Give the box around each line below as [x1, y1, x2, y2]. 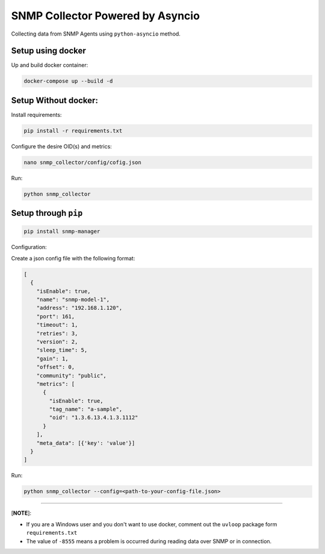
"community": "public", [36, 372, 107, 379]
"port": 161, [36, 313, 75, 319]
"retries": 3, [36, 330, 78, 337]
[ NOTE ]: [11, 509, 32, 517]
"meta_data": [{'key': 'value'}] [36, 439, 135, 446]
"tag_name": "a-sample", [49, 406, 123, 413]
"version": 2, [36, 338, 78, 345]
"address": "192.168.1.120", [36, 304, 123, 312]
